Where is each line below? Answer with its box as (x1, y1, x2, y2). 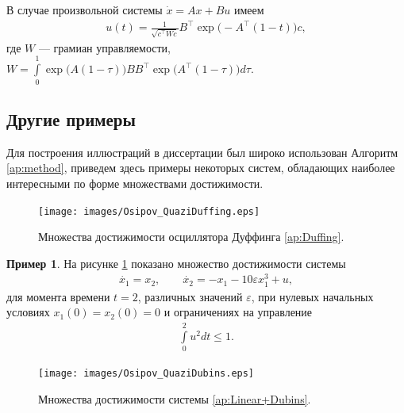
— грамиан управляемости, (38, 39, 171, 55)
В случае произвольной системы (6, 2, 163, 17)
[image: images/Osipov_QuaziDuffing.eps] (38, 205, 260, 217)
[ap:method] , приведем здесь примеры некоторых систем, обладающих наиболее (6, 159, 395, 176)
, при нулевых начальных (251, 288, 374, 304)
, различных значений (137, 288, 243, 304)
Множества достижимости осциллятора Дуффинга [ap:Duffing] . (38, 228, 344, 245)
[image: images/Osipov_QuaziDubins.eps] (38, 367, 255, 379)
